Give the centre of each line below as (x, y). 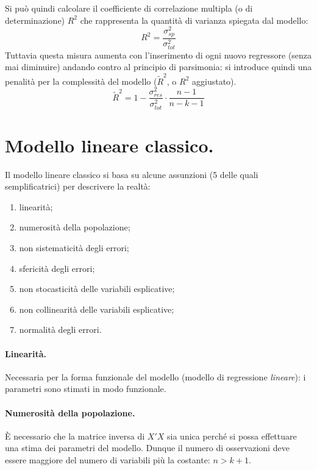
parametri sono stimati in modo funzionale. (86, 389)
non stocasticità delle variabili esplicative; (97, 289)
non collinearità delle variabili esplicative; (97, 309)
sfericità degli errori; (57, 268)
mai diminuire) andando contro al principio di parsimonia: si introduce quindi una (158, 67)
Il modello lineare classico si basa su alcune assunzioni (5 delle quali (132, 174)
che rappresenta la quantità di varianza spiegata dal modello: (194, 20)
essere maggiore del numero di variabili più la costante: (108, 459)
